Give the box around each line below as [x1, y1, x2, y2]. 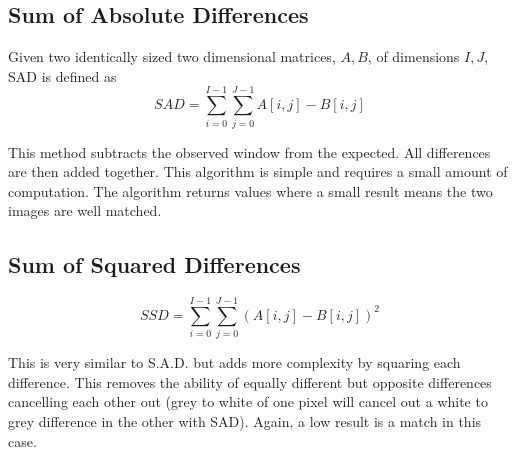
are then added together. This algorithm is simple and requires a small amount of [8, 161, 508, 182]
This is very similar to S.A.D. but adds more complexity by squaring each [8, 352, 461, 373]
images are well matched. [8, 200, 162, 221]
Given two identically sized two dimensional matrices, [8, 46, 336, 67]
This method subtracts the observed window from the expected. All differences [8, 141, 491, 162]
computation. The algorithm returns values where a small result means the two [8, 180, 493, 201]
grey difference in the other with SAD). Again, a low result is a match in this [8, 411, 482, 431]
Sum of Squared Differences [8, 249, 301, 280]
